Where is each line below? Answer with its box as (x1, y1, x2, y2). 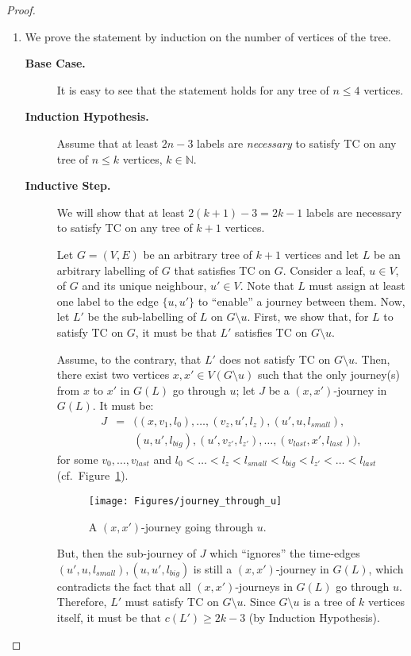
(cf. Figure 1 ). (56, 467, 129, 484)
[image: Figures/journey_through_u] (88, 495, 282, 507)
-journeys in (235, 577, 293, 594)
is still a (193, 560, 232, 577)
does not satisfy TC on (219, 350, 331, 367)
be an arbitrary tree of (143, 245, 252, 262)
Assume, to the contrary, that (56, 350, 202, 367)
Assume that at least (56, 134, 159, 151)
